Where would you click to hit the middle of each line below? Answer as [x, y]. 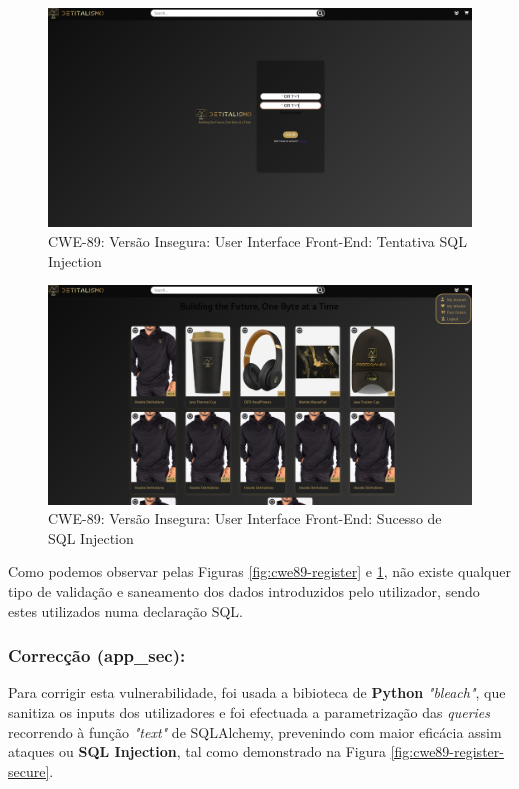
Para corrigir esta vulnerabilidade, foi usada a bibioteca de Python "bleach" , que [257, 692]
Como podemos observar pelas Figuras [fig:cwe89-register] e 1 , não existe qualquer [259, 571]
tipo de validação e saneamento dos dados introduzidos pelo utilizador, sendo [244, 591]
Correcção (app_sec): [97, 655]
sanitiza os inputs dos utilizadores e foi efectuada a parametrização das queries [249, 712]
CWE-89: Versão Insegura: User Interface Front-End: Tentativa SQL [257, 241]
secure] [29, 770]
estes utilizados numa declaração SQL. [125, 610]
